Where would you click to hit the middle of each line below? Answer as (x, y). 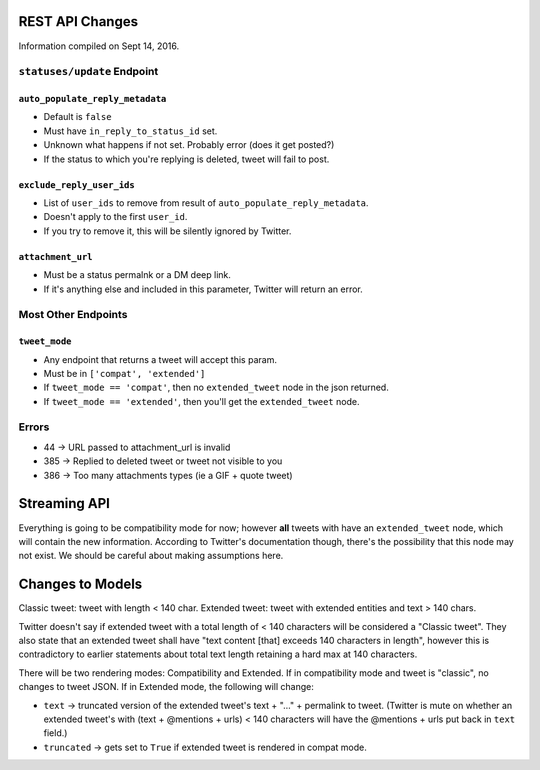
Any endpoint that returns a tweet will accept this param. (160, 359)
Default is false (77, 117)
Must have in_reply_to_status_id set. (130, 131)
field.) (55, 733)
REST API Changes (78, 21)
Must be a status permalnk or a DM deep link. (137, 275)
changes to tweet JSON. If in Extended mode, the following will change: (166, 687)
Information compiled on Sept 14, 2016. (99, 46)
